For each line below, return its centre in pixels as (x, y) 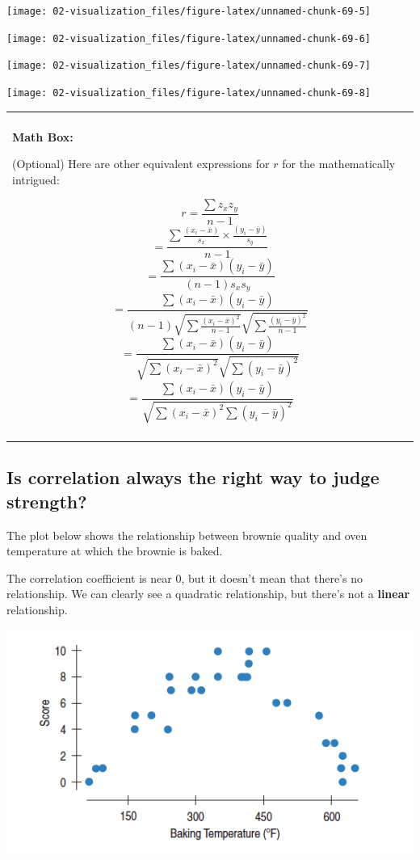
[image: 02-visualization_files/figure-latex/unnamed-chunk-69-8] (189, 93)
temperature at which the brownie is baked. (115, 551)
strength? (47, 501)
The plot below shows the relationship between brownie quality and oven (187, 535)
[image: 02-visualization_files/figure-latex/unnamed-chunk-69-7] (189, 66)
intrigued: (36, 179)
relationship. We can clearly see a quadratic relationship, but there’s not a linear (208, 594)
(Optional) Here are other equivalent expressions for (141, 164)
